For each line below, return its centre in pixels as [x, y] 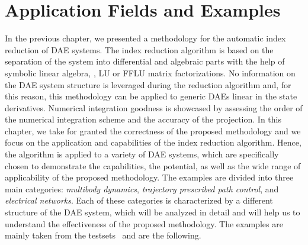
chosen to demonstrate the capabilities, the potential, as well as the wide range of [153, 165]
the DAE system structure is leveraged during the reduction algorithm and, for [148, 84]
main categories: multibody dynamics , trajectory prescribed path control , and [142, 188]
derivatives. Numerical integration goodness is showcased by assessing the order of [154, 107]
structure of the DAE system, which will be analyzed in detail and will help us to [153, 212]
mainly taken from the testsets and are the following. [103, 235]
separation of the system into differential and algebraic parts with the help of [145, 61]
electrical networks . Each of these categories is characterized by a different [139, 200]
